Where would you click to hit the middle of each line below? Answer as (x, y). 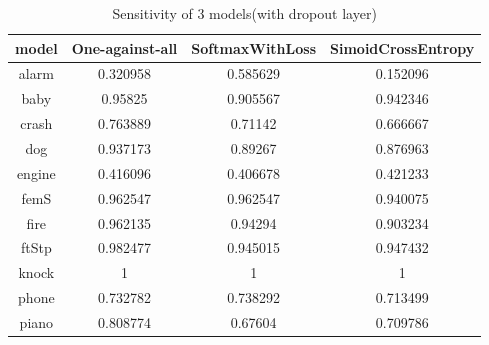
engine (36, 172)
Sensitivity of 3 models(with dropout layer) (244, 13)
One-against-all (124, 47)
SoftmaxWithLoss (254, 47)
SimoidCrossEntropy (402, 47)
